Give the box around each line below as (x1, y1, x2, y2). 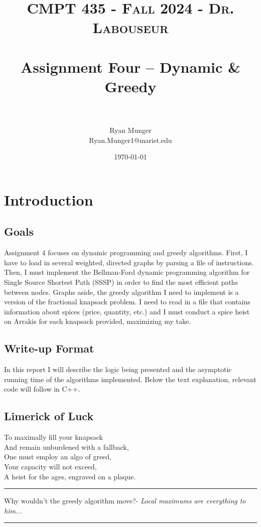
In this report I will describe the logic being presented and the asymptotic (4, 364, 232, 375)
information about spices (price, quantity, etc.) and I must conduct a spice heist (4, 306, 250, 316)
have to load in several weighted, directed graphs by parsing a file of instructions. (4, 257, 254, 267)
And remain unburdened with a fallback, (4, 441, 129, 452)
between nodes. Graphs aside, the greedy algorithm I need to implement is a (4, 286, 239, 297)
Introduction (4, 189, 93, 210)
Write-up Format (4, 340, 94, 356)
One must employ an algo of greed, (4, 451, 111, 462)
